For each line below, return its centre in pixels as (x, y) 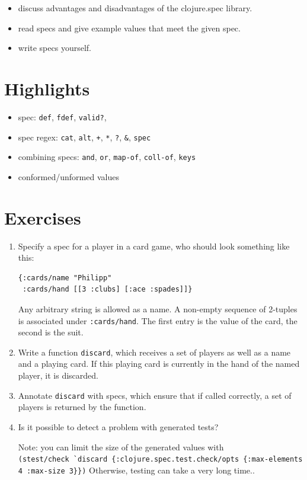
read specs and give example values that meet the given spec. (129, 28)
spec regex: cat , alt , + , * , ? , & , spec (84, 137)
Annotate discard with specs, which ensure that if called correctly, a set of (155, 395)
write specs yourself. (55, 48)
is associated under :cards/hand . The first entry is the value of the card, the (158, 320)
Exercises (43, 217)
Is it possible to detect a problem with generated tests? (118, 426)
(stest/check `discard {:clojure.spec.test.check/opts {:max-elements (160, 460)
